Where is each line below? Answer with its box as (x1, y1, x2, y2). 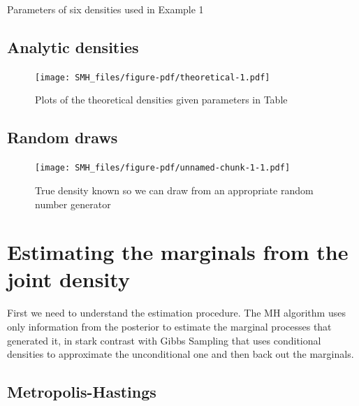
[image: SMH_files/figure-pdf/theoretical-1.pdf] (35, 72, 270, 82)
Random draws (7, 126, 118, 148)
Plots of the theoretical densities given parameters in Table (35, 92, 288, 107)
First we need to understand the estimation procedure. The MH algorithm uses (7, 305, 346, 320)
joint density (7, 265, 130, 293)
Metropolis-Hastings (7, 381, 156, 403)
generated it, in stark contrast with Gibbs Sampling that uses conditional (7, 333, 321, 347)
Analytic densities (7, 36, 139, 57)
